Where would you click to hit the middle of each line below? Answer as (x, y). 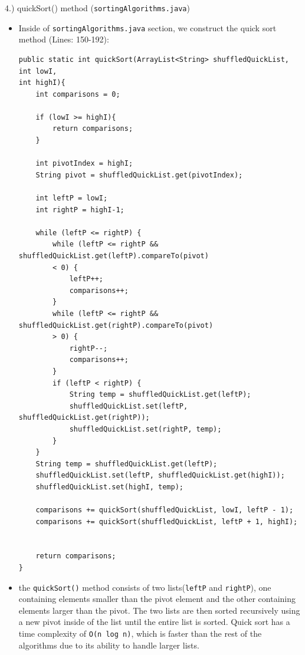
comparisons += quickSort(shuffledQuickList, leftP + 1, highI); (167, 521)
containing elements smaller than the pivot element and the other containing (157, 599)
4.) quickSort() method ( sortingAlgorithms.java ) (97, 8)
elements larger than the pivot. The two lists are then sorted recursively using (159, 610)
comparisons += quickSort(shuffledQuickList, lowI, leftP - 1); (165, 510)
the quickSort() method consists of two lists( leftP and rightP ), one (145, 587)
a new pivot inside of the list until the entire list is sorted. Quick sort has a (154, 622)
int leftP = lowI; (72, 198)
